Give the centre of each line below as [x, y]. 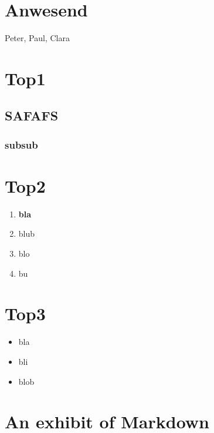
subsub [21, 144]
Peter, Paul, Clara [37, 38]
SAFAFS [32, 115]
